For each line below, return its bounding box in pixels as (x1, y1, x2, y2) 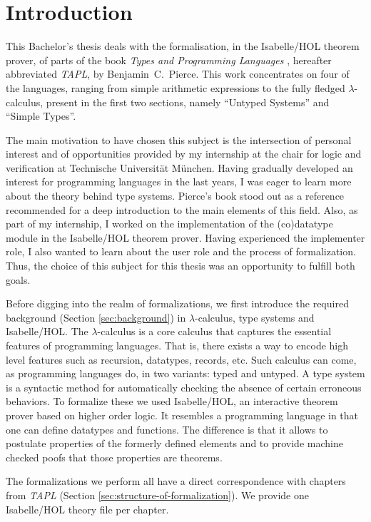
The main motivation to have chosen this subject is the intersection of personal (6, 132, 352, 147)
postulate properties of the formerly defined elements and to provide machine (6, 436, 343, 451)
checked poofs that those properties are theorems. (6, 449, 223, 464)
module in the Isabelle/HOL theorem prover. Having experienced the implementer (6, 230, 365, 245)
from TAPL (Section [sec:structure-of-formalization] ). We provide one (6, 487, 309, 502)
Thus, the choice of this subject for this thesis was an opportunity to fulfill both (6, 258, 355, 273)
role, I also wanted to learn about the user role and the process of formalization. (6, 244, 356, 259)
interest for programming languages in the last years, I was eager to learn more (6, 174, 352, 189)
